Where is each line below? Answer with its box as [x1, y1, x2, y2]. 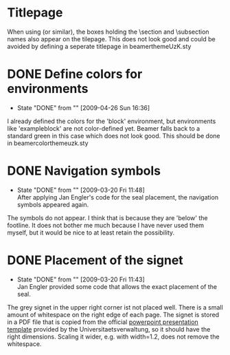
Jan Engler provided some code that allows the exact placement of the [16, 282, 218, 290]
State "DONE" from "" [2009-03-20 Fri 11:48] [16, 186, 146, 194]
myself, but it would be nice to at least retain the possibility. [7, 228, 175, 237]
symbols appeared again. [16, 200, 89, 208]
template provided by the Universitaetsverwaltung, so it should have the [7, 325, 211, 333]
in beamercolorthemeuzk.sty [7, 139, 89, 147]
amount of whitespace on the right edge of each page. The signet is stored [7, 310, 220, 319]
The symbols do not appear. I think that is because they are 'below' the [7, 213, 208, 222]
